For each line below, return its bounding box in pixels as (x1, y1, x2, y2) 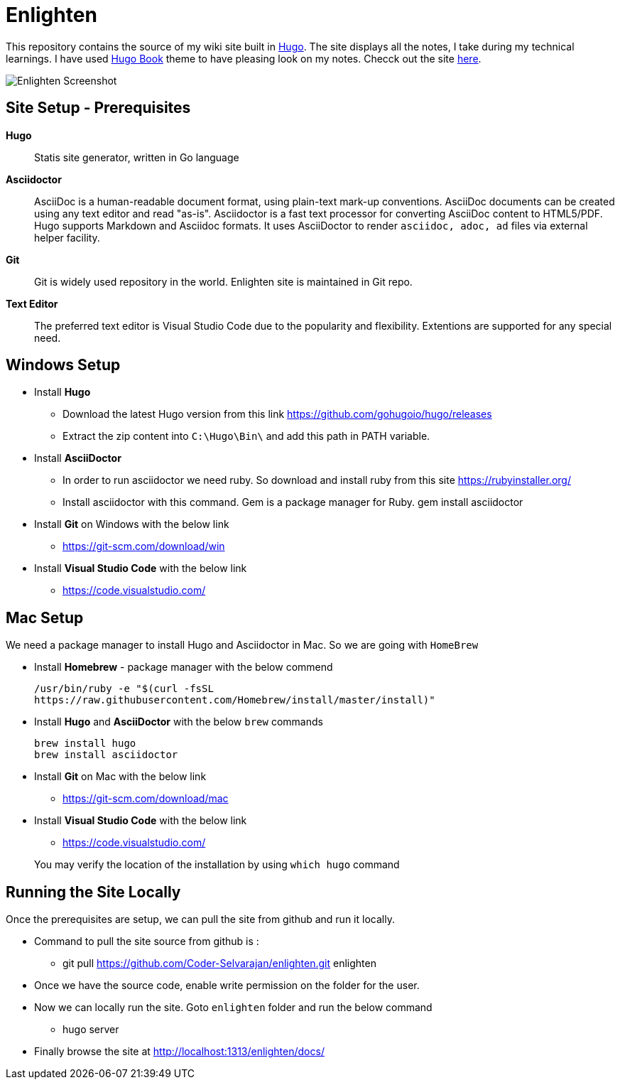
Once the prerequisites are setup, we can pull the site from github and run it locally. (6, 913, 395, 926)
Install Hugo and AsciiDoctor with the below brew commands (34, 716, 323, 728)
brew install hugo (34, 738, 136, 750)
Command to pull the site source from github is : (34, 935, 259, 948)
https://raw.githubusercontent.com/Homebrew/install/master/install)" (34, 694, 435, 706)
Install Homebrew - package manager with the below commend (34, 661, 333, 674)
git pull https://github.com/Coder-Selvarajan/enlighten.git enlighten (62, 957, 376, 970)
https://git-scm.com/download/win (62, 540, 225, 553)
